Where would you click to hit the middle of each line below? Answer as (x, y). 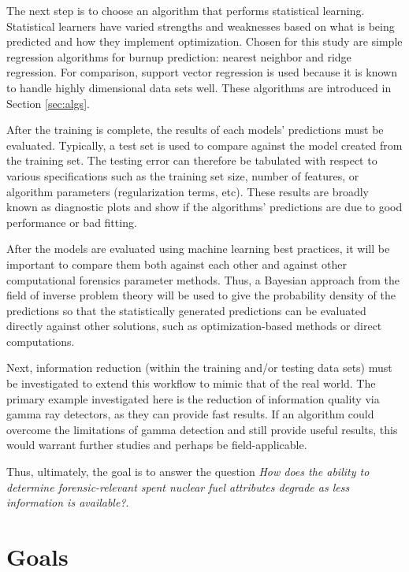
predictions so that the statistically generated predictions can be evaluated (186, 310)
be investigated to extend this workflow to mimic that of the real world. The (191, 383)
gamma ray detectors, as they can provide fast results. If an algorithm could (190, 414)
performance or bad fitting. (72, 222)
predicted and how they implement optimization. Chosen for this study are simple (204, 41)
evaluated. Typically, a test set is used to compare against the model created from (204, 145)
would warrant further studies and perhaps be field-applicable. (157, 445)
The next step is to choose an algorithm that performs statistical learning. (186, 10)
